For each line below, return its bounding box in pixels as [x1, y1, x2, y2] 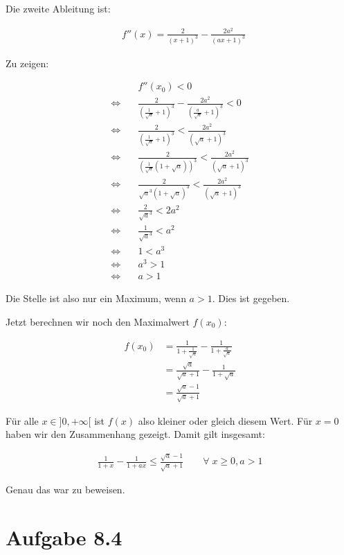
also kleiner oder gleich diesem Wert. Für [138, 413, 313, 428]
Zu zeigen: [6, 55, 49, 70]
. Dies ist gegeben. [212, 290, 290, 305]
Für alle [6, 413, 39, 428]
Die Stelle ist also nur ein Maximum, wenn [6, 290, 186, 305]
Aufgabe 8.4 [6, 523, 123, 552]
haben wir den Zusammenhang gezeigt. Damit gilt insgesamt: [6, 427, 265, 441]
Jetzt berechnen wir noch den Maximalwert [6, 314, 190, 328]
